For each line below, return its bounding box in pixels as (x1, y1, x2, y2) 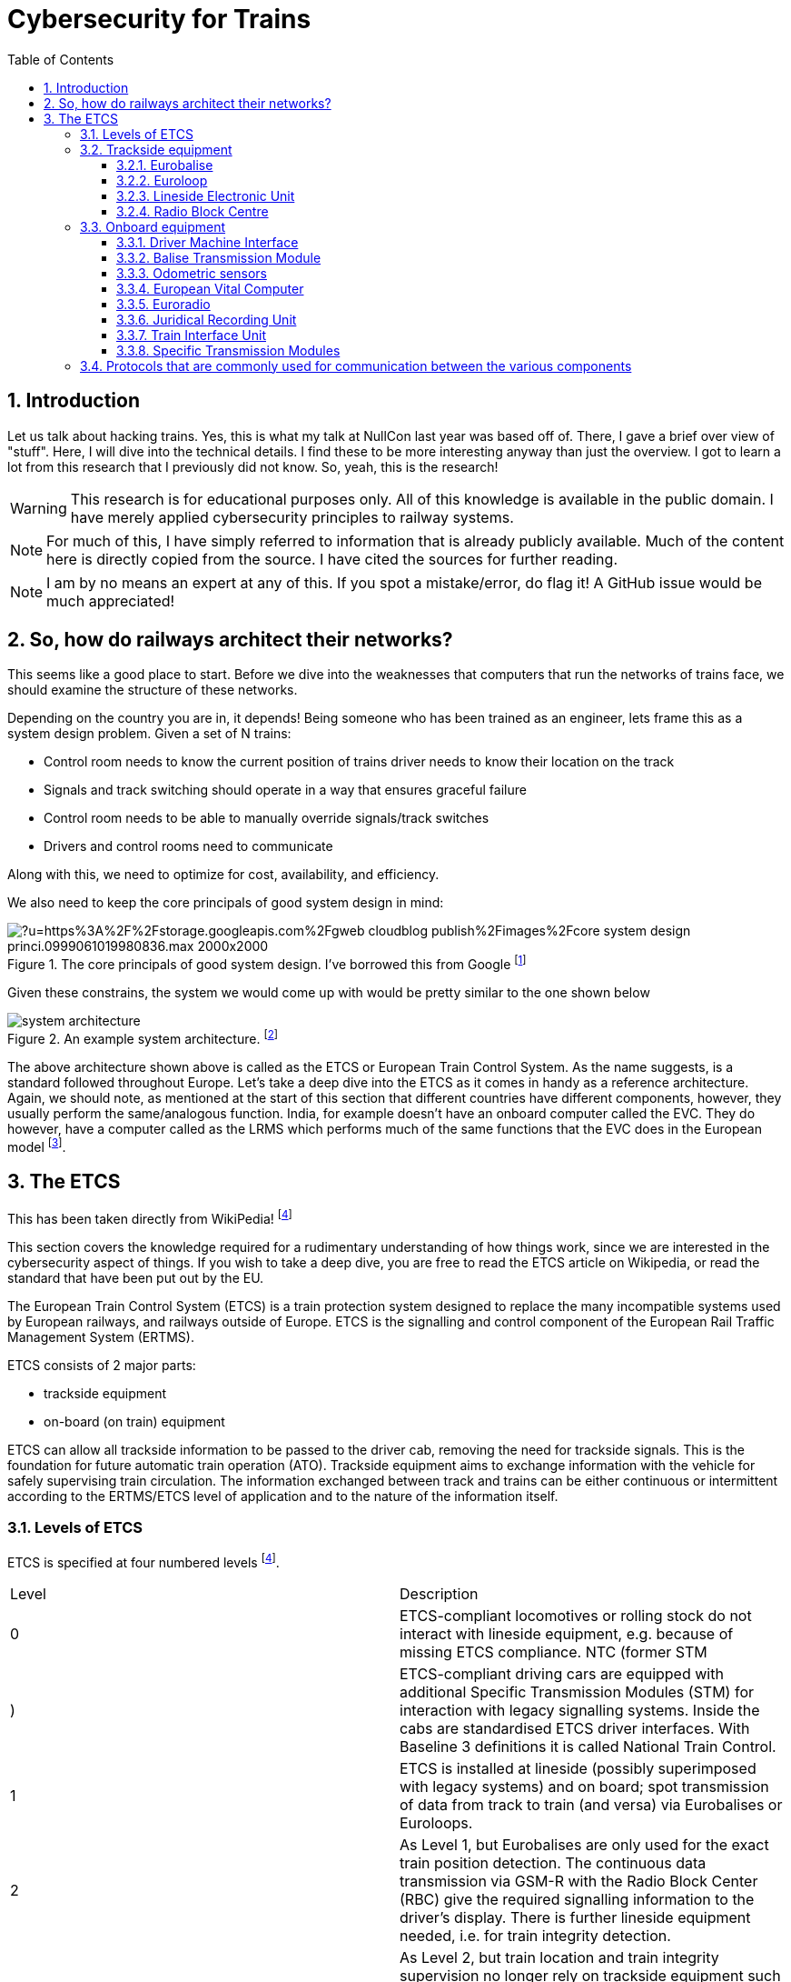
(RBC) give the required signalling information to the (400, 1890, 755, 1909)
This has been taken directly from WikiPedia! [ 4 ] (7, 1208, 292, 1226)
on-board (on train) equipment (44, 1413, 225, 1429)
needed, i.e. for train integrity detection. (400, 1927, 671, 1946)
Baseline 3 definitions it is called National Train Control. (400, 1737, 776, 1757)
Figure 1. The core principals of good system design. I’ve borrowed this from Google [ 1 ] (7, 954, 527, 973)
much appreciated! (46, 591, 175, 610)
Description (400, 1585, 479, 1604)
